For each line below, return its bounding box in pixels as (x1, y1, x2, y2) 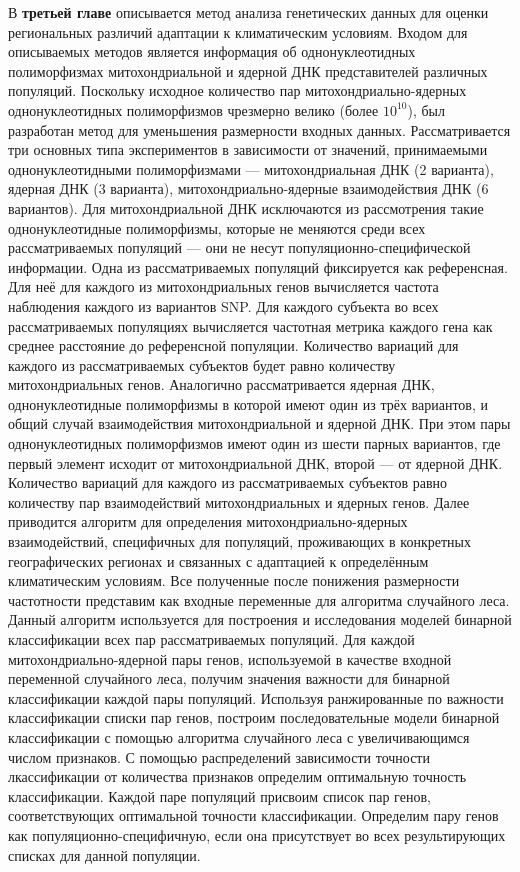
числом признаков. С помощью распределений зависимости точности (8, 746, 430, 767)
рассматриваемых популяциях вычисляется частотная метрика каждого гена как (8, 315, 493, 336)
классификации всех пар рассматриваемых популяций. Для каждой (8, 629, 415, 649)
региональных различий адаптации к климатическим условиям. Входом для (8, 21, 468, 42)
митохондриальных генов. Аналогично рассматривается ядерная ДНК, (8, 374, 435, 395)
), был (407, 99, 446, 120)
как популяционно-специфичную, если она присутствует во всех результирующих (8, 824, 506, 845)
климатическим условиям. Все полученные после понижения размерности (8, 570, 460, 591)
